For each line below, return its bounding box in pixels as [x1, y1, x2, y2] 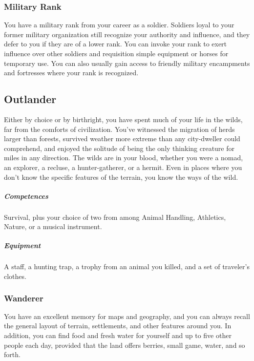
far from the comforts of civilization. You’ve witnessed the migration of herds [4, 124, 235, 134]
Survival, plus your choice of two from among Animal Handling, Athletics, [4, 212, 226, 222]
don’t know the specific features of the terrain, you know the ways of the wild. [4, 171, 238, 182]
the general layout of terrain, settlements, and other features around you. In [4, 320, 232, 331]
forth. [4, 349, 21, 360]
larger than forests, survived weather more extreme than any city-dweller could [4, 133, 240, 144]
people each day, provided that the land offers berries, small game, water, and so [4, 340, 245, 350]
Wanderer [4, 292, 43, 304]
